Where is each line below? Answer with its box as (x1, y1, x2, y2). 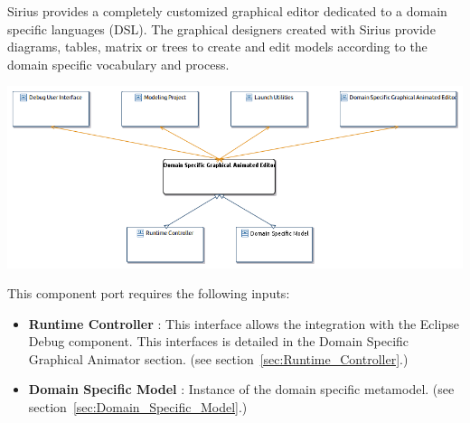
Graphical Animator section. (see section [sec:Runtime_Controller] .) (28, 349, 409, 368)
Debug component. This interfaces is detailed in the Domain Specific (28, 332, 409, 351)
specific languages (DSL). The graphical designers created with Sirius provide (7, 19, 436, 38)
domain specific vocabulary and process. (7, 54, 230, 73)
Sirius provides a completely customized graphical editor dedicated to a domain (7, 2, 447, 20)
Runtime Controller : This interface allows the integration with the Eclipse (28, 314, 459, 333)
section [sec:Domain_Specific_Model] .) (28, 398, 248, 417)
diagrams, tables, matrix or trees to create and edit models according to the (7, 37, 428, 56)
